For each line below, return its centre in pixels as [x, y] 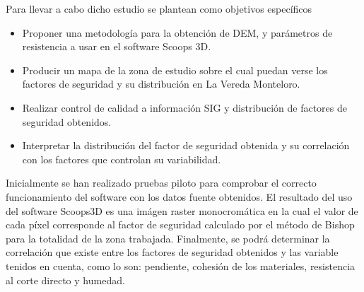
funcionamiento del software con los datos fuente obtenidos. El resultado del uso [179, 196]
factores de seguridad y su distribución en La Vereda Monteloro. [161, 84]
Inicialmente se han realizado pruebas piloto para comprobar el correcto [161, 183]
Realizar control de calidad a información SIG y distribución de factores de [184, 107]
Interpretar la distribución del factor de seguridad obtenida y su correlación [186, 145]
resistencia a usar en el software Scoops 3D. [117, 46]
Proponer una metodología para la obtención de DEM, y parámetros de [177, 32]
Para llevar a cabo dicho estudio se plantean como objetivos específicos [159, 8]
